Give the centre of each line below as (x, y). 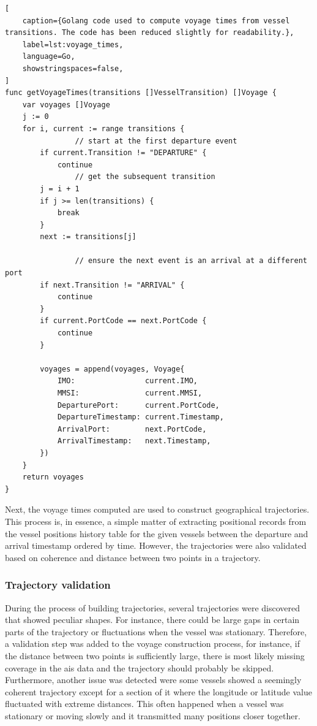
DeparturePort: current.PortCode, (138, 405)
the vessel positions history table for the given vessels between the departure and (157, 533)
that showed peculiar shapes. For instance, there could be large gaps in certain (152, 620)
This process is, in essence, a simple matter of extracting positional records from (156, 521)
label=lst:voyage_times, (73, 44)
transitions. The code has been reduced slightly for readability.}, (150, 33)
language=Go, (49, 57)
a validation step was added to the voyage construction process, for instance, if (153, 644)
